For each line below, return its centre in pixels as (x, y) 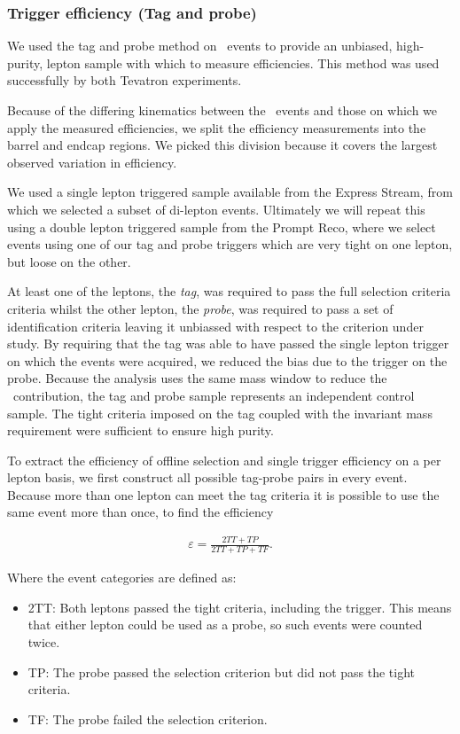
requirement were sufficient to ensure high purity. (140, 430)
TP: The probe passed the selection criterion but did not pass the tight (222, 672)
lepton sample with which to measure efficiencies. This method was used (243, 62)
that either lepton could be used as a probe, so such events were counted (225, 625)
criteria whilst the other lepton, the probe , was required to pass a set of (200, 308)
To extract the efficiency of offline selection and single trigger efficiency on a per (224, 460)
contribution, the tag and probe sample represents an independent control (214, 395)
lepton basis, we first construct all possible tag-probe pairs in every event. (207, 477)
